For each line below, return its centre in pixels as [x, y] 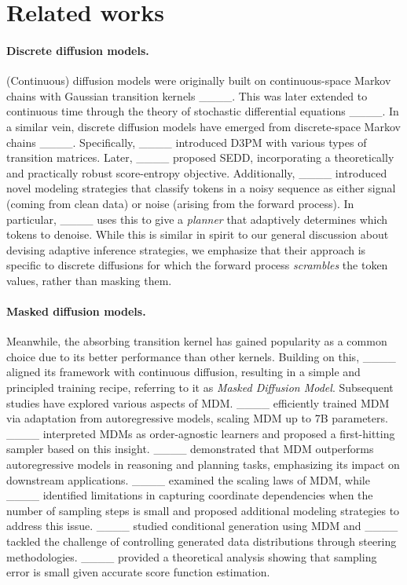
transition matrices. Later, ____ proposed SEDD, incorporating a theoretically [200, 157]
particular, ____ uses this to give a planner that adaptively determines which [197, 219]
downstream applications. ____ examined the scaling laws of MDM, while [188, 479]
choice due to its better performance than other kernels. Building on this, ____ [201, 356]
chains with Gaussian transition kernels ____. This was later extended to [187, 95]
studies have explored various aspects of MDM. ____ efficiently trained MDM [198, 402]
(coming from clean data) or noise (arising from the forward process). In [180, 203]
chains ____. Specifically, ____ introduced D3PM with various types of [187, 142]
